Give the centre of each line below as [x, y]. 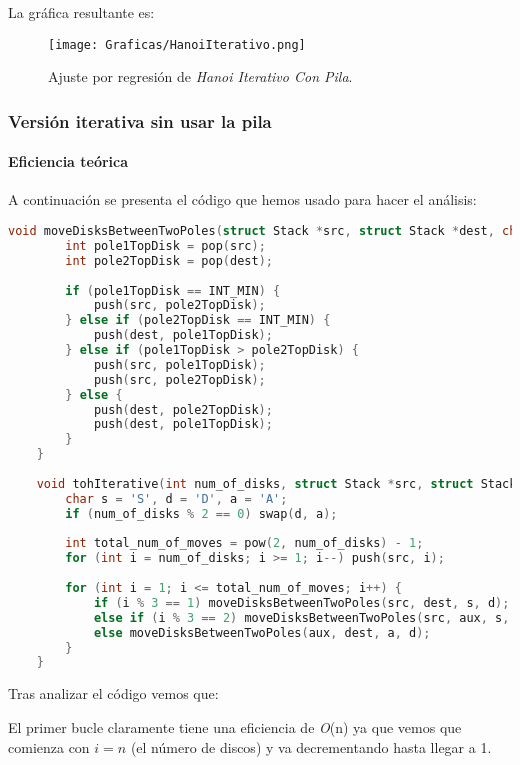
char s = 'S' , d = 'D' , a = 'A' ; [176, 498]
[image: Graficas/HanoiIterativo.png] [177, 44]
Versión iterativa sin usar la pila [140, 120]
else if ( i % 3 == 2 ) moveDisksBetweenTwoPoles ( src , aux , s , [301, 617]
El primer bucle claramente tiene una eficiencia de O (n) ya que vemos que [235, 726]
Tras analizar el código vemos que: [113, 693]
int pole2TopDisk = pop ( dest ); [169, 260]
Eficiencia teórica [68, 161]
